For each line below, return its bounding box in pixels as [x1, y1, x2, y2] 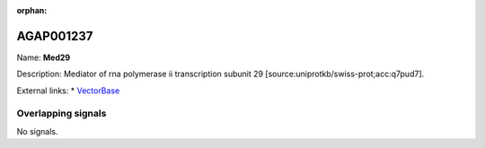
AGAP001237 [16, 28, 93, 44]
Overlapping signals [16, 108, 107, 120]
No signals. [16, 126, 58, 136]
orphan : [16, 5, 48, 15]
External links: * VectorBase [16, 85, 120, 96]
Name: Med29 [16, 52, 71, 63]
